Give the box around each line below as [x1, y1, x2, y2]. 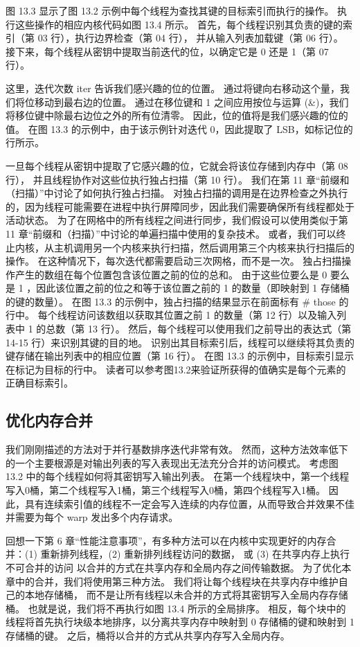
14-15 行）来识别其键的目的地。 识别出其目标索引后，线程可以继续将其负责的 [6, 335, 354, 349]
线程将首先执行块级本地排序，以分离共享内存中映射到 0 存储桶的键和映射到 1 [6, 614, 354, 629]
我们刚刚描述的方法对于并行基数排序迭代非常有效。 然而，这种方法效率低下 [6, 442, 348, 457]
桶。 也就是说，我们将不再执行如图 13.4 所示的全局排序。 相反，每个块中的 [6, 601, 346, 615]
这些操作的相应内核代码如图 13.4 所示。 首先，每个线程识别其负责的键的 [15, 17, 343, 31]
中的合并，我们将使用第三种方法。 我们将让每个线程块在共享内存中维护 [15, 574, 339, 588]
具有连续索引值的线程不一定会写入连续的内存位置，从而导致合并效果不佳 [24, 496, 354, 511]
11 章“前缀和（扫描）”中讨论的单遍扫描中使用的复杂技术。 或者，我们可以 [6, 226, 336, 240]
